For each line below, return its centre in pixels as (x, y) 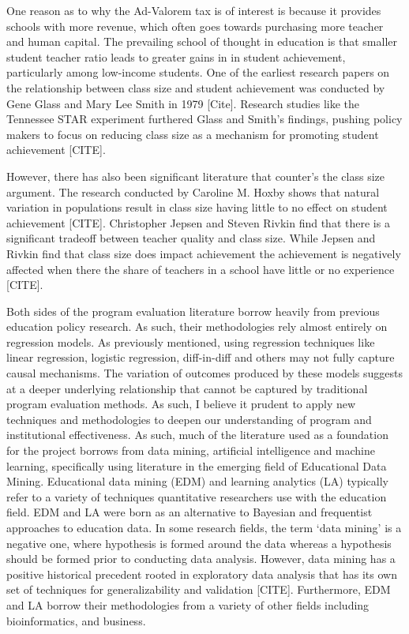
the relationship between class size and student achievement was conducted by (196, 87)
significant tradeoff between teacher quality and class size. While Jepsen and (191, 238)
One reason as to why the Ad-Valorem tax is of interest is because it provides (194, 10)
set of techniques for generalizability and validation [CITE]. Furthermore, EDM (199, 589)
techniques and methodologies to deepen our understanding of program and (189, 419)
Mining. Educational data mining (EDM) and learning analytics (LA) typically (197, 481)
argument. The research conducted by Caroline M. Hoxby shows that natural (193, 191)
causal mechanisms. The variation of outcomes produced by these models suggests (204, 373)
